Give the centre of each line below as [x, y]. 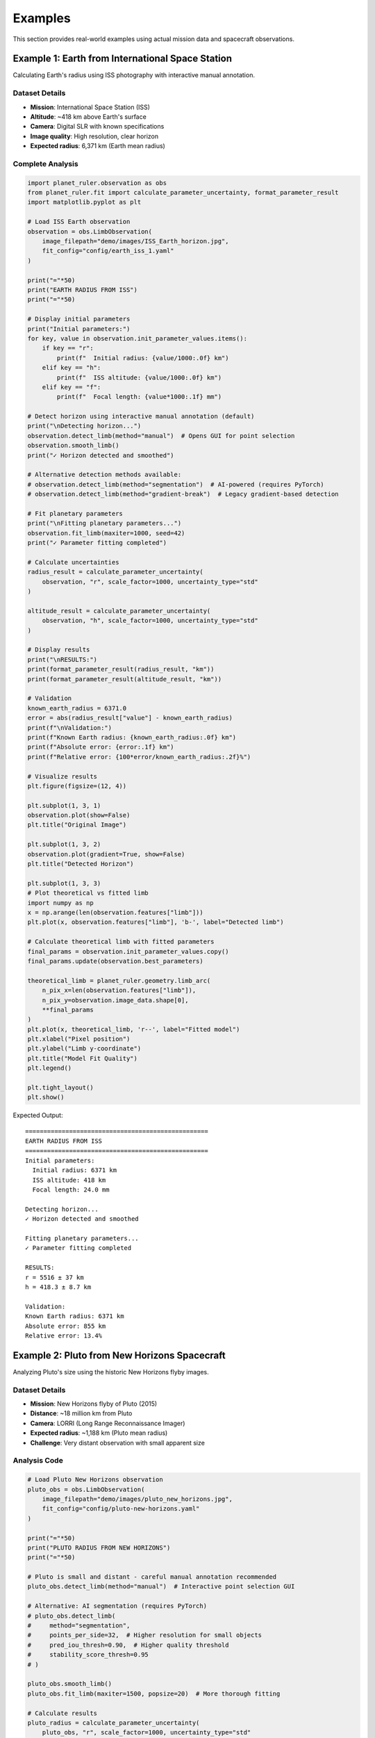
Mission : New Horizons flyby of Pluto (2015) [94, 1404]
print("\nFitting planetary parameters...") [105, 523]
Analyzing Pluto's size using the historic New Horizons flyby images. [111, 1372]
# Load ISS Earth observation [79, 222]
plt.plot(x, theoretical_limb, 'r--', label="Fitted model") [134, 1029]
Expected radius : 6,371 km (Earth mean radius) [98, 146]
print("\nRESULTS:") [62, 659]
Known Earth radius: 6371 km [75, 1316]
